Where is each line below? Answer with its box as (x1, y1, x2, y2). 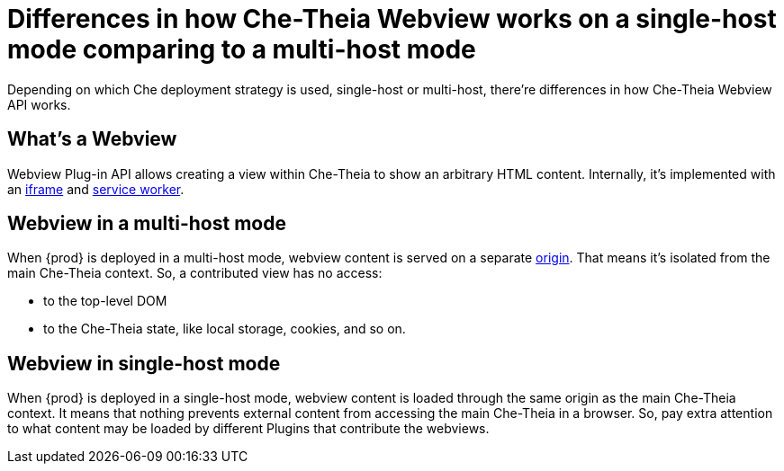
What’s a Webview (7, 128, 177, 151)
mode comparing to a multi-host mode (7, 34, 476, 65)
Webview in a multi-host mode (7, 212, 286, 235)
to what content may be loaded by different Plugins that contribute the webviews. (7, 421, 490, 437)
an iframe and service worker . (7, 181, 185, 197)
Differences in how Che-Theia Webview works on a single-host (7, 4, 777, 34)
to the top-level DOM (43, 293, 167, 309)
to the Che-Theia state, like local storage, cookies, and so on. (43, 321, 406, 337)
